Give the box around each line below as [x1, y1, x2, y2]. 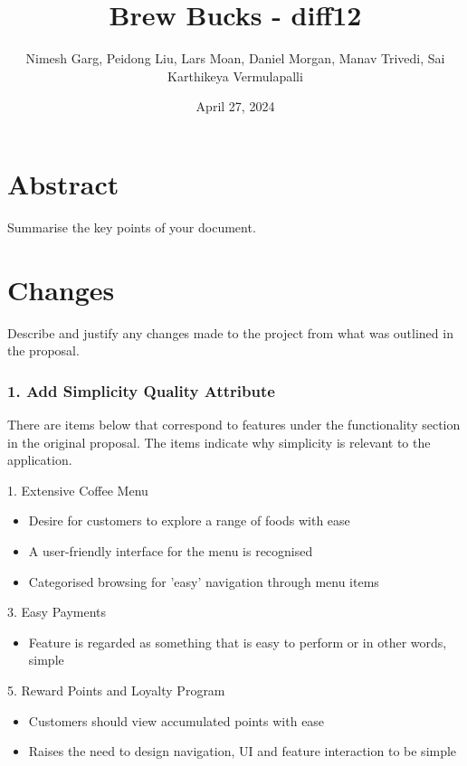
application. [7, 450, 72, 469]
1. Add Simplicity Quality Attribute [7, 379, 275, 402]
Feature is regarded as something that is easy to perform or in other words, [28, 632, 447, 651]
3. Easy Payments [7, 602, 107, 621]
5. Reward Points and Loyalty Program [7, 680, 225, 699]
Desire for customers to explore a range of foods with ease [28, 511, 350, 530]
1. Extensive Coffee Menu [7, 480, 148, 499]
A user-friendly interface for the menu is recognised [28, 541, 313, 560]
